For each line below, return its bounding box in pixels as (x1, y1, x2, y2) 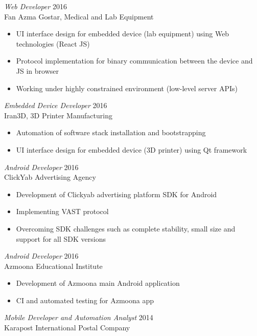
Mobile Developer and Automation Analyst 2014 (4, 312, 153, 323)
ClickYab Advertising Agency (4, 172, 96, 182)
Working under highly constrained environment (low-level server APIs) (16, 82, 238, 93)
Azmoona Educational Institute (4, 260, 103, 271)
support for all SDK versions (16, 233, 106, 244)
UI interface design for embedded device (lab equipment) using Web (16, 28, 229, 39)
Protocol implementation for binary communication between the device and (16, 55, 253, 66)
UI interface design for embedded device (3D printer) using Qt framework (16, 144, 247, 155)
